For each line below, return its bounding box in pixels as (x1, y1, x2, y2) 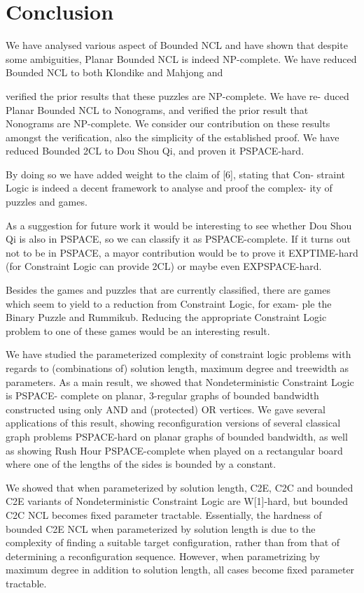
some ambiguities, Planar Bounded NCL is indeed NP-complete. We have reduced (6, 51, 357, 66)
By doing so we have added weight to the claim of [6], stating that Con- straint (6, 166, 345, 181)
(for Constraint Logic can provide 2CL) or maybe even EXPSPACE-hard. (6, 259, 322, 273)
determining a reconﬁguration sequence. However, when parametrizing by (6, 548, 321, 563)
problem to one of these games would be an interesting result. (6, 323, 270, 338)
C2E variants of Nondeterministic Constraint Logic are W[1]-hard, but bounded (6, 494, 348, 508)
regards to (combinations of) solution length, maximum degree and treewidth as (6, 361, 349, 375)
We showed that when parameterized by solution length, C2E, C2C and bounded (6, 480, 353, 494)
